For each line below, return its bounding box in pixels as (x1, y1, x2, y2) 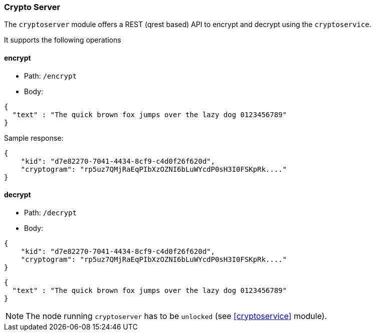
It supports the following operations (4, 36, 121, 45)
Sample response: (4, 133, 64, 142)
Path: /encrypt (24, 71, 77, 80)
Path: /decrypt (24, 208, 77, 217)
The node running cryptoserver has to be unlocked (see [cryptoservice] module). (26, 310, 327, 321)
